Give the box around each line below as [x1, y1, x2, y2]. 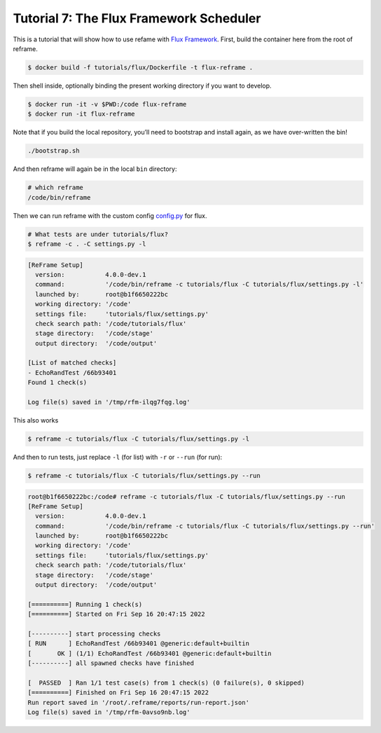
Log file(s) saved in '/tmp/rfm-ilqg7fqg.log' [27, 398, 190, 406]
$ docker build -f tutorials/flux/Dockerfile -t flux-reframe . [27, 63, 254, 71]
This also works [13, 416, 59, 424]
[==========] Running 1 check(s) [27, 600, 143, 608]
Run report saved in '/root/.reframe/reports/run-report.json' [27, 698, 250, 706]
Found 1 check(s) [27, 378, 88, 387]
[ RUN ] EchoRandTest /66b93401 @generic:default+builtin [27, 640, 250, 648]
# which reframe [27, 184, 84, 192]
